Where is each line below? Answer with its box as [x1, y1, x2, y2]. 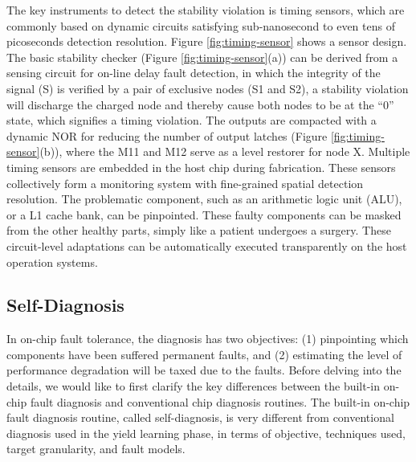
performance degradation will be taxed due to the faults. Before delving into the [6, 362, 402, 378]
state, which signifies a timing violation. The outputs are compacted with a [6, 112, 377, 129]
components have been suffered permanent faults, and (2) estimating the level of [6, 345, 402, 362]
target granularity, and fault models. [6, 440, 186, 457]
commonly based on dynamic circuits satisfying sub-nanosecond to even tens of [6, 17, 395, 34]
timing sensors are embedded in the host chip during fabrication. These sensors [6, 158, 396, 175]
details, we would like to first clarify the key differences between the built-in [6, 378, 381, 395]
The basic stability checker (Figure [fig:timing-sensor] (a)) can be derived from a [6, 48, 398, 65]
